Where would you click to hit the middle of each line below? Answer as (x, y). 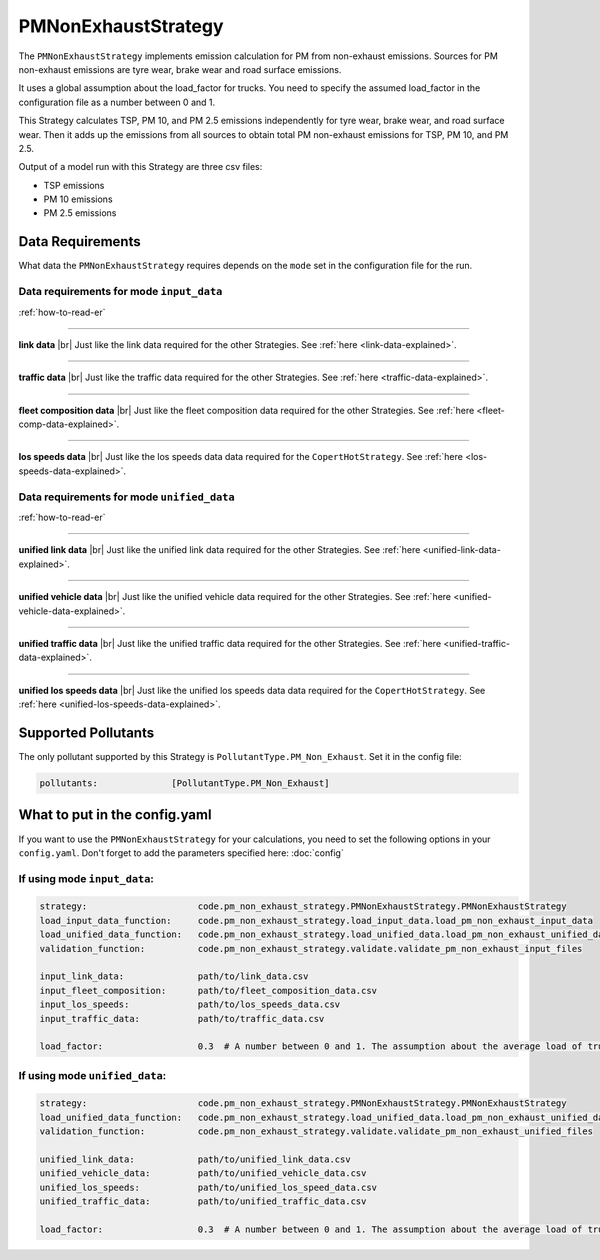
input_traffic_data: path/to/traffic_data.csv (182, 1018)
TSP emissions (74, 185)
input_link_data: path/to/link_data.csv (174, 976)
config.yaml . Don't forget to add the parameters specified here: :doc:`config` (181, 852)
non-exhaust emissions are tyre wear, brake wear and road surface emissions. (180, 69)
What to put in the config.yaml (115, 815)
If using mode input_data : (86, 878)
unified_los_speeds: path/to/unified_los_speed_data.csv (208, 1187)
